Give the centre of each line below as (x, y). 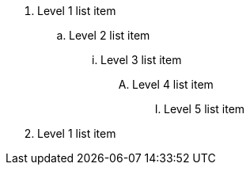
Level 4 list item (173, 84)
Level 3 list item (141, 60)
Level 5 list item (205, 109)
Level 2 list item (110, 35)
